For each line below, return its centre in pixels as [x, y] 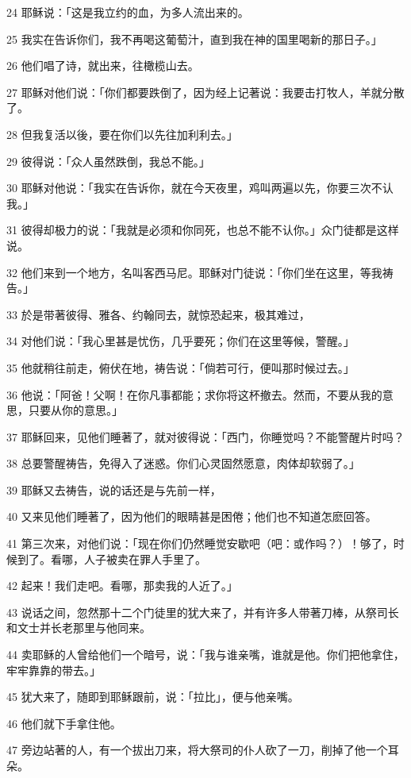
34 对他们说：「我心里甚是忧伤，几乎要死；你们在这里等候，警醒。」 [181, 341]
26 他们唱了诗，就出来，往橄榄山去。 [103, 65]
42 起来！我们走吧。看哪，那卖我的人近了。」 [122, 585]
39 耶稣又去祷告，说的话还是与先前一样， [114, 489]
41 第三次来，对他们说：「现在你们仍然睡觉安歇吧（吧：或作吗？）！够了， [200, 543]
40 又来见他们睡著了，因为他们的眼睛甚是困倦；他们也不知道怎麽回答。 [192, 516]
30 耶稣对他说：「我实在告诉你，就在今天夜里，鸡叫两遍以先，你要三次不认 [200, 188]
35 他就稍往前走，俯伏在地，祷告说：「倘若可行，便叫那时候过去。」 [181, 367]
